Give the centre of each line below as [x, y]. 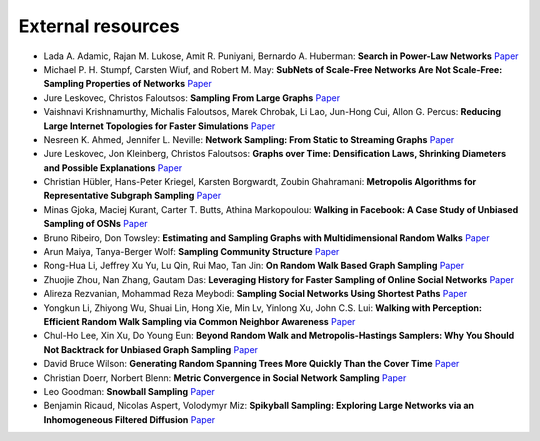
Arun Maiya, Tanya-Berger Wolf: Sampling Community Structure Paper [191, 252]
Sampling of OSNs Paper [96, 224]
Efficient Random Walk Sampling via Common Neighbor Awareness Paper [199, 321]
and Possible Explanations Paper [113, 167]
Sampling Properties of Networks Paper [127, 84]
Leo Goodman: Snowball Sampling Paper [129, 391]
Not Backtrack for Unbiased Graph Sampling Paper [151, 349]
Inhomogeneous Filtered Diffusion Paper [129, 419]
